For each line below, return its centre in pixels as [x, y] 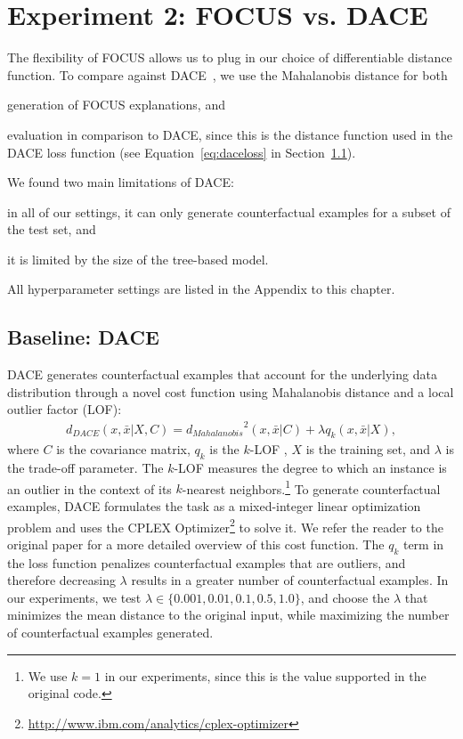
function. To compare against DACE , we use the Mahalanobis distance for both [227, 74]
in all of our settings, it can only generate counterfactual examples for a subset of [229, 211]
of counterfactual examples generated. [110, 633]
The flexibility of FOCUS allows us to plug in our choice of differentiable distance [230, 57]
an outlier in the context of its [89, 488]
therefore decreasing [61, 580]
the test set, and [52, 229]
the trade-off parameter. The [85, 468]
